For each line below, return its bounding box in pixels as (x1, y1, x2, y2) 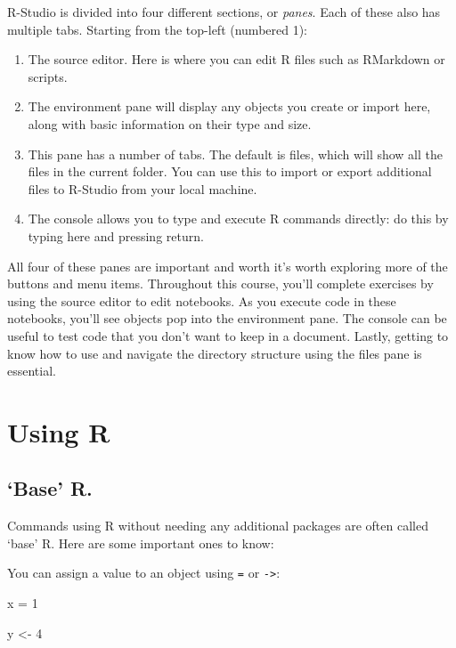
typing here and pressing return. (28, 226, 204, 245)
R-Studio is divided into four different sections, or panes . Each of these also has (7, 3, 441, 20)
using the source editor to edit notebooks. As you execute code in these (7, 291, 396, 310)
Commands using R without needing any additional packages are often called (7, 516, 428, 535)
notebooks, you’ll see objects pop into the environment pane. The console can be (7, 309, 447, 328)
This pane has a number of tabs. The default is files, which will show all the (28, 144, 444, 163)
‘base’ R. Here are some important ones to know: (7, 533, 274, 552)
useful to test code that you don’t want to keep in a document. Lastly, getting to (7, 326, 449, 344)
